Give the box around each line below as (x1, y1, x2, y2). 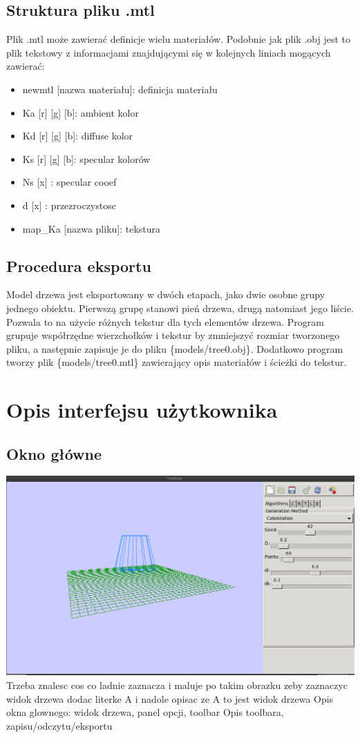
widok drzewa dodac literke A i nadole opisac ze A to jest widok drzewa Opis (6, 691, 334, 706)
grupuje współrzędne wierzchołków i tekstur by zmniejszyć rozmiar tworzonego (6, 328, 340, 342)
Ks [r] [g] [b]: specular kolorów (22, 151, 151, 166)
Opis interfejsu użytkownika (6, 396, 278, 424)
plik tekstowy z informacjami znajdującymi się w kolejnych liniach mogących (6, 45, 331, 59)
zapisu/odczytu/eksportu (6, 718, 113, 732)
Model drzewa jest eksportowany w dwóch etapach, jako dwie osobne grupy (6, 287, 325, 302)
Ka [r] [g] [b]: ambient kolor (22, 105, 139, 119)
